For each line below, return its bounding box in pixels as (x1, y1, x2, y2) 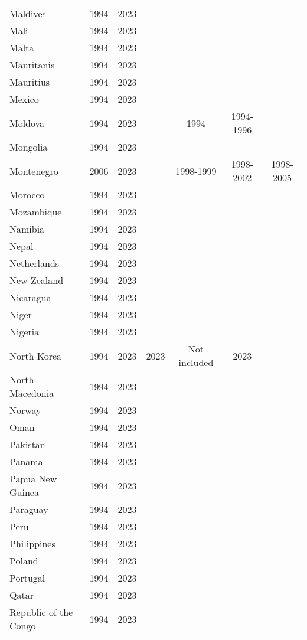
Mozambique (9, 205, 62, 218)
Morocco (9, 188, 45, 201)
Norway (9, 403, 41, 417)
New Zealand (9, 273, 64, 287)
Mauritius (9, 75, 50, 89)
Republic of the (9, 605, 73, 619)
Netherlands (9, 256, 60, 270)
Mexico (9, 92, 39, 106)
